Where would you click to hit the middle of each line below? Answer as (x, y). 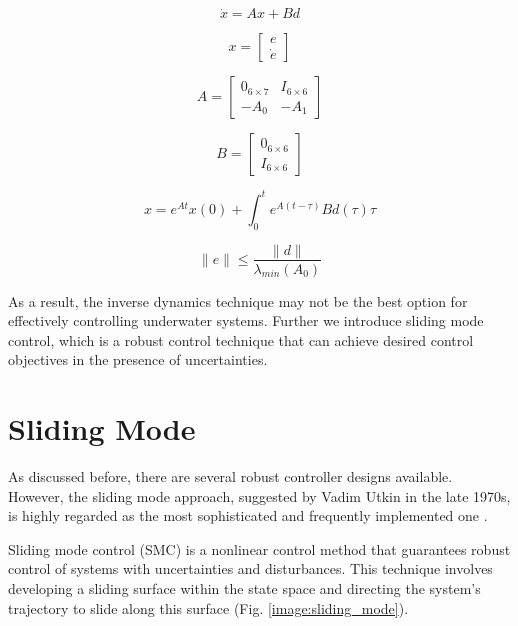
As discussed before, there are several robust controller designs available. (230, 476)
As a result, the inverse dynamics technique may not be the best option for (238, 300)
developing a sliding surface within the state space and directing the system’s (244, 588)
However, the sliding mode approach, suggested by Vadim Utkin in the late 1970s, (259, 495)
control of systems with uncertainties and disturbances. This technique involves (250, 568)
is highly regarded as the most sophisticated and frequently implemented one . (248, 515)
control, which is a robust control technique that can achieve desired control (241, 339)
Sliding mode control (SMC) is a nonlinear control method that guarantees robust (259, 548)
